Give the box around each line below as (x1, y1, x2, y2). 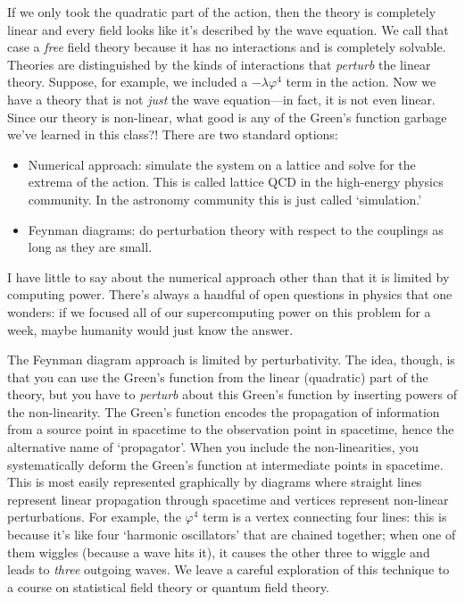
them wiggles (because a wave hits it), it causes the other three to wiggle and (7, 542, 430, 561)
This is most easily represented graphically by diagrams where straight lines (7, 472, 422, 491)
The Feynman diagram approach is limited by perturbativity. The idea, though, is (7, 350, 455, 369)
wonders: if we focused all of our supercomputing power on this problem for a (7, 302, 431, 321)
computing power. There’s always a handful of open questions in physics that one (7, 285, 453, 304)
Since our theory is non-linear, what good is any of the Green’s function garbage (7, 107, 447, 126)
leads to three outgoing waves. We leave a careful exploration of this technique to (7, 560, 450, 579)
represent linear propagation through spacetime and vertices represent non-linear (7, 489, 449, 508)
